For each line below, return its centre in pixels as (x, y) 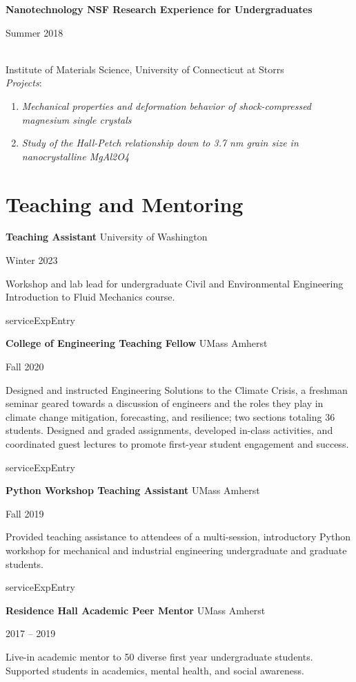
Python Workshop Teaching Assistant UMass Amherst (133, 490)
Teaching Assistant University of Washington (107, 237)
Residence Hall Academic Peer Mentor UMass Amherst (136, 610)
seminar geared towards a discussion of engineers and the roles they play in (165, 403)
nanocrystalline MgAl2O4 (76, 156)
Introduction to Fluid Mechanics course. (90, 297)
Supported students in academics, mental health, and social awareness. (155, 670)
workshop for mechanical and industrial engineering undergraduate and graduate (176, 550)
